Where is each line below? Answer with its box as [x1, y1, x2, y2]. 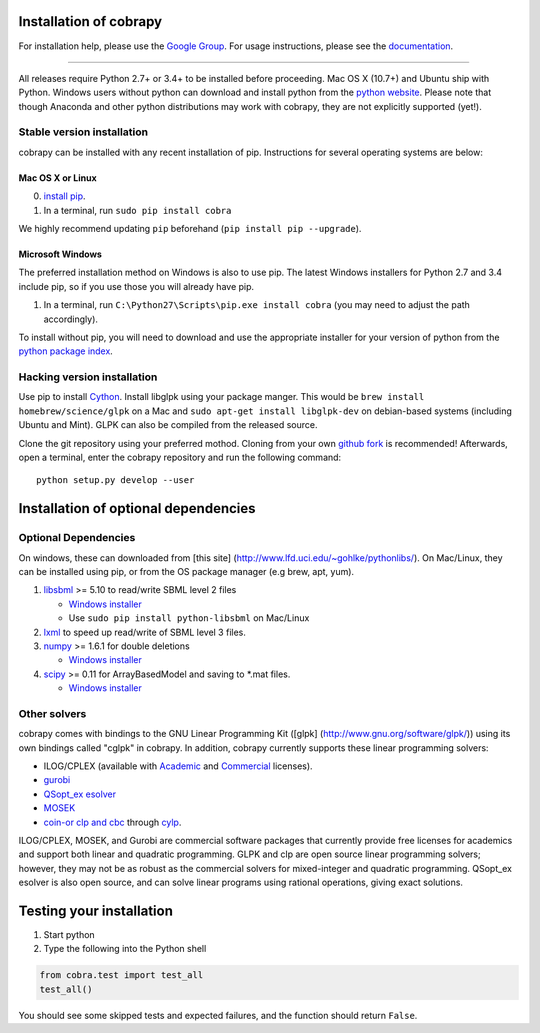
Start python [43, 929, 95, 941]
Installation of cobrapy [18, 13, 163, 30]
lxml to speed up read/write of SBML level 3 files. [43, 626, 247, 638]
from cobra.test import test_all [39, 970, 204, 981]
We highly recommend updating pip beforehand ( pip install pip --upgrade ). [18, 223, 362, 234]
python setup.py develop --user [36, 475, 195, 486]
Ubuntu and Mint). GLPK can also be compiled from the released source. [18, 419, 319, 431]
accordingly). [43, 313, 99, 325]
